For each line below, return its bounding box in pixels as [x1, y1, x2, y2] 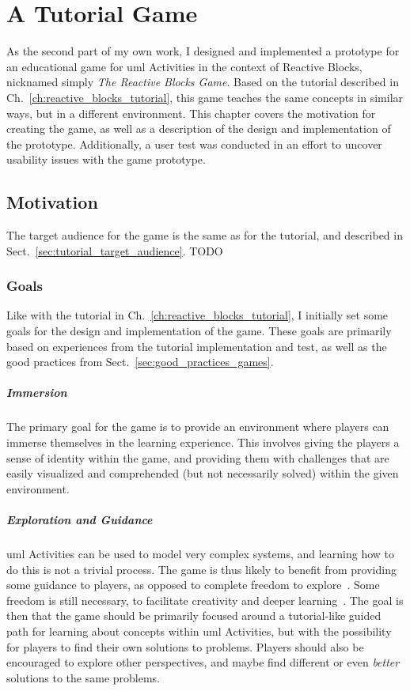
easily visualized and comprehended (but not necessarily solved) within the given [6, 465, 399, 481]
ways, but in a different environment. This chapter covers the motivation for [6, 104, 376, 121]
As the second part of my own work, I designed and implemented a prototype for [6, 43, 400, 59]
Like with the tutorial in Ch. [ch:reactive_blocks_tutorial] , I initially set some [6, 307, 389, 323]
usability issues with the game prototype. [6, 151, 206, 168]
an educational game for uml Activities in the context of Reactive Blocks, [6, 58, 363, 74]
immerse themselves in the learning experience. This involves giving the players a [6, 434, 400, 451]
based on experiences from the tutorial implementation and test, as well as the [6, 338, 387, 354]
